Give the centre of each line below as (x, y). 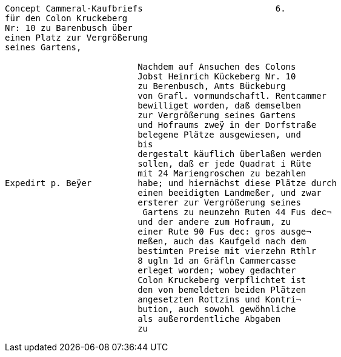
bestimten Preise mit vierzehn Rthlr (227, 251)
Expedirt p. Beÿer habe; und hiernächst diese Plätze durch (171, 183)
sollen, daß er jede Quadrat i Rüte (224, 164)
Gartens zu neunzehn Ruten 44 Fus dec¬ (237, 212)
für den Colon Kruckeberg (66, 18)
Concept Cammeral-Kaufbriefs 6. (145, 8)
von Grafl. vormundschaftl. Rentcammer (232, 96)
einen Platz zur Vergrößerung (77, 38)
